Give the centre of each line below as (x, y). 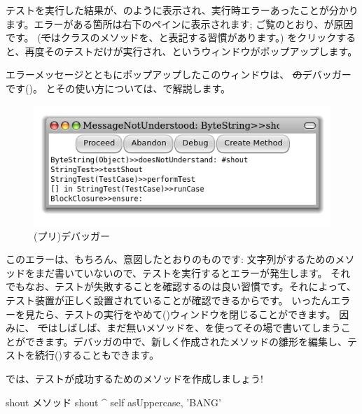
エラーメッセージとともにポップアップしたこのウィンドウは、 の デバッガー (179, 74)
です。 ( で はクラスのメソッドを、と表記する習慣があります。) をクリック (171, 37)
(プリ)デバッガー (72, 235)
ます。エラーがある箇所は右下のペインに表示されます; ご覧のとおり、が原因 (180, 23)
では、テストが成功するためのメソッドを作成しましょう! (134, 379)
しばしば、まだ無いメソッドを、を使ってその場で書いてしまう (199, 328)
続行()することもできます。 (97, 355)
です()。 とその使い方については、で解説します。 (118, 88)
